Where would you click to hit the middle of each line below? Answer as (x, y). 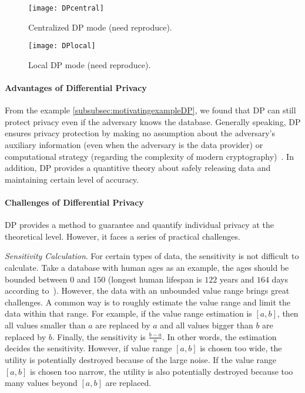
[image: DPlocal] (62, 46)
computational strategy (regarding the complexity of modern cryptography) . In (149, 156)
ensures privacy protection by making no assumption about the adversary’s (140, 133)
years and (237, 279)
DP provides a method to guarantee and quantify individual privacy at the (139, 225)
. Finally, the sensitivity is (99, 336)
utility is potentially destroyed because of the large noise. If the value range (141, 360)
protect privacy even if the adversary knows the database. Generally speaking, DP (153, 121)
